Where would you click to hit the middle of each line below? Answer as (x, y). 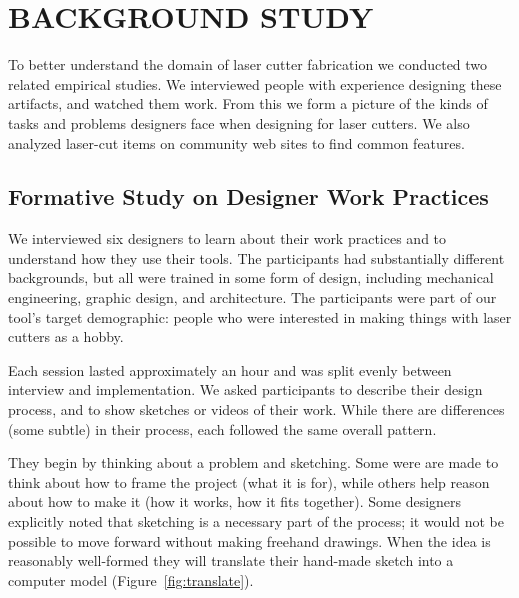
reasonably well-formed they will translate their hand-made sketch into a (231, 560)
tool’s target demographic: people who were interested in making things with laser (260, 316)
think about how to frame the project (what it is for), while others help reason (249, 481)
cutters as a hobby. (66, 336)
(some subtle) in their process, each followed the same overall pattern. (222, 428)
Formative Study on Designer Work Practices (248, 196)
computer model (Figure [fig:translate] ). (131, 579)
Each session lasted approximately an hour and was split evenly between (230, 369)
